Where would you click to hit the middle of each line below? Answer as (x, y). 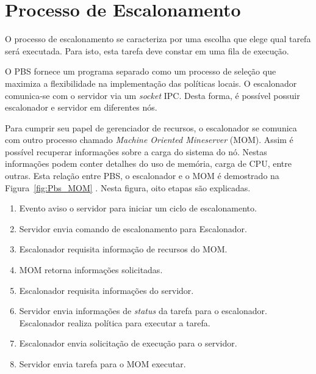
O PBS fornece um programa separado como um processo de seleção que (141, 71)
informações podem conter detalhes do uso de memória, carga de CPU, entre (148, 163)
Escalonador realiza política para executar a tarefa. (115, 322)
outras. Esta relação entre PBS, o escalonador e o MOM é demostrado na (142, 176)
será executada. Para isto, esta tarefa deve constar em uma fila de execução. (147, 50)
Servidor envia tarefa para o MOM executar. (102, 364)
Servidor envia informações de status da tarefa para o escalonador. (143, 311)
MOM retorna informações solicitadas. (91, 270)
